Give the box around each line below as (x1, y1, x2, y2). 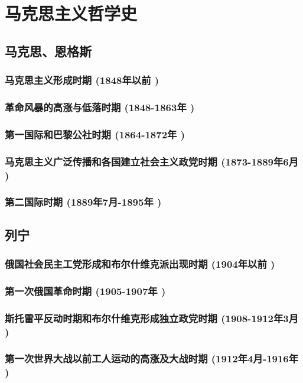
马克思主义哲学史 (5, 1, 138, 25)
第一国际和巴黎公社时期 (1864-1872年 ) (5, 126, 185, 141)
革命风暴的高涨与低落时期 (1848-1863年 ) (5, 99, 195, 114)
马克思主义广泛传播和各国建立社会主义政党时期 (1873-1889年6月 (5, 154, 299, 168)
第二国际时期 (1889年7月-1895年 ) (5, 194, 162, 209)
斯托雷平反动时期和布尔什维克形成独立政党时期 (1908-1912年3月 (5, 310, 299, 325)
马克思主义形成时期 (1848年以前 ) (5, 73, 159, 87)
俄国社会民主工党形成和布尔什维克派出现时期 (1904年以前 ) (5, 257, 275, 271)
